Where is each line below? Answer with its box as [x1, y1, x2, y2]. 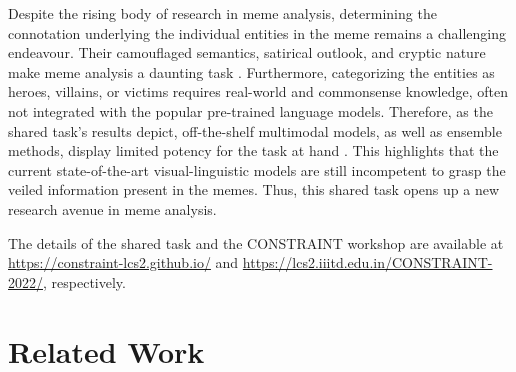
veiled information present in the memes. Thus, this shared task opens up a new [8, 179, 500, 200]
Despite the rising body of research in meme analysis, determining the [8, 3, 437, 23]
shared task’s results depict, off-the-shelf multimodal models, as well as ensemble [8, 120, 502, 141]
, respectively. [43, 271, 126, 292]
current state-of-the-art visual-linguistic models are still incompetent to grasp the [8, 159, 506, 180]
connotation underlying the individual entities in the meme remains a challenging [8, 22, 507, 43]
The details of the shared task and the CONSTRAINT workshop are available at [8, 232, 504, 253]
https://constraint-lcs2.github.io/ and [8, 252, 239, 273]
